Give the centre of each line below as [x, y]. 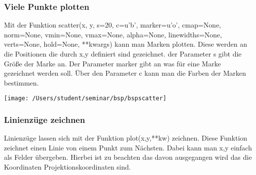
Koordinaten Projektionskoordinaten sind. [68, 167]
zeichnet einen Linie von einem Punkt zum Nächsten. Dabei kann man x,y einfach [128, 147]
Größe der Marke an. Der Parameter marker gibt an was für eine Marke [112, 63]
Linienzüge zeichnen [45, 119]
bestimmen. [21, 82]
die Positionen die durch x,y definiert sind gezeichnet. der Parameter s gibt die [123, 54]
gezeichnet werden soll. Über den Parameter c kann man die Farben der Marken [125, 73]
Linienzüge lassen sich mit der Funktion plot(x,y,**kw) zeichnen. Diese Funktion [126, 138]
